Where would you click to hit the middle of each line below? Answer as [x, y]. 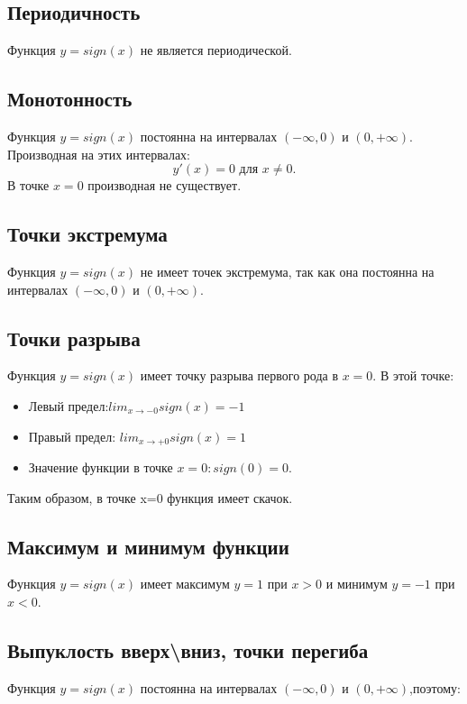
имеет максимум [185, 584]
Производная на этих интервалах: [99, 154]
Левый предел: [69, 405]
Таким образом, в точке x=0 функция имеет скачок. [150, 497]
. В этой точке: [413, 375]
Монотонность [70, 99]
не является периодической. [216, 50]
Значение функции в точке [101, 467]
